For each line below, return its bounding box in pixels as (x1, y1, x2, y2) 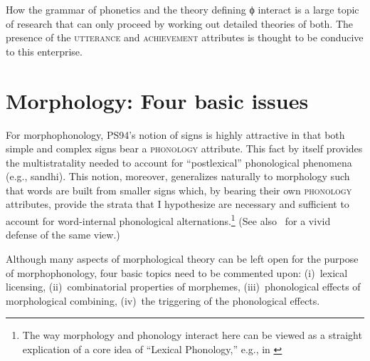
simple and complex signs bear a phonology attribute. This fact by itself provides (6, 141, 363, 156)
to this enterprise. (6, 43, 83, 58)
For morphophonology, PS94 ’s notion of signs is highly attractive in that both (6, 127, 345, 142)
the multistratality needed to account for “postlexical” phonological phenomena (6, 155, 352, 169)
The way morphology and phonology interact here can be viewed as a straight (22, 328, 362, 342)
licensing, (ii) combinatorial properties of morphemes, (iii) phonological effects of (6, 279, 361, 294)
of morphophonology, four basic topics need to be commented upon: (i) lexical (6, 265, 348, 280)
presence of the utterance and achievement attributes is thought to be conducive (6, 30, 364, 45)
